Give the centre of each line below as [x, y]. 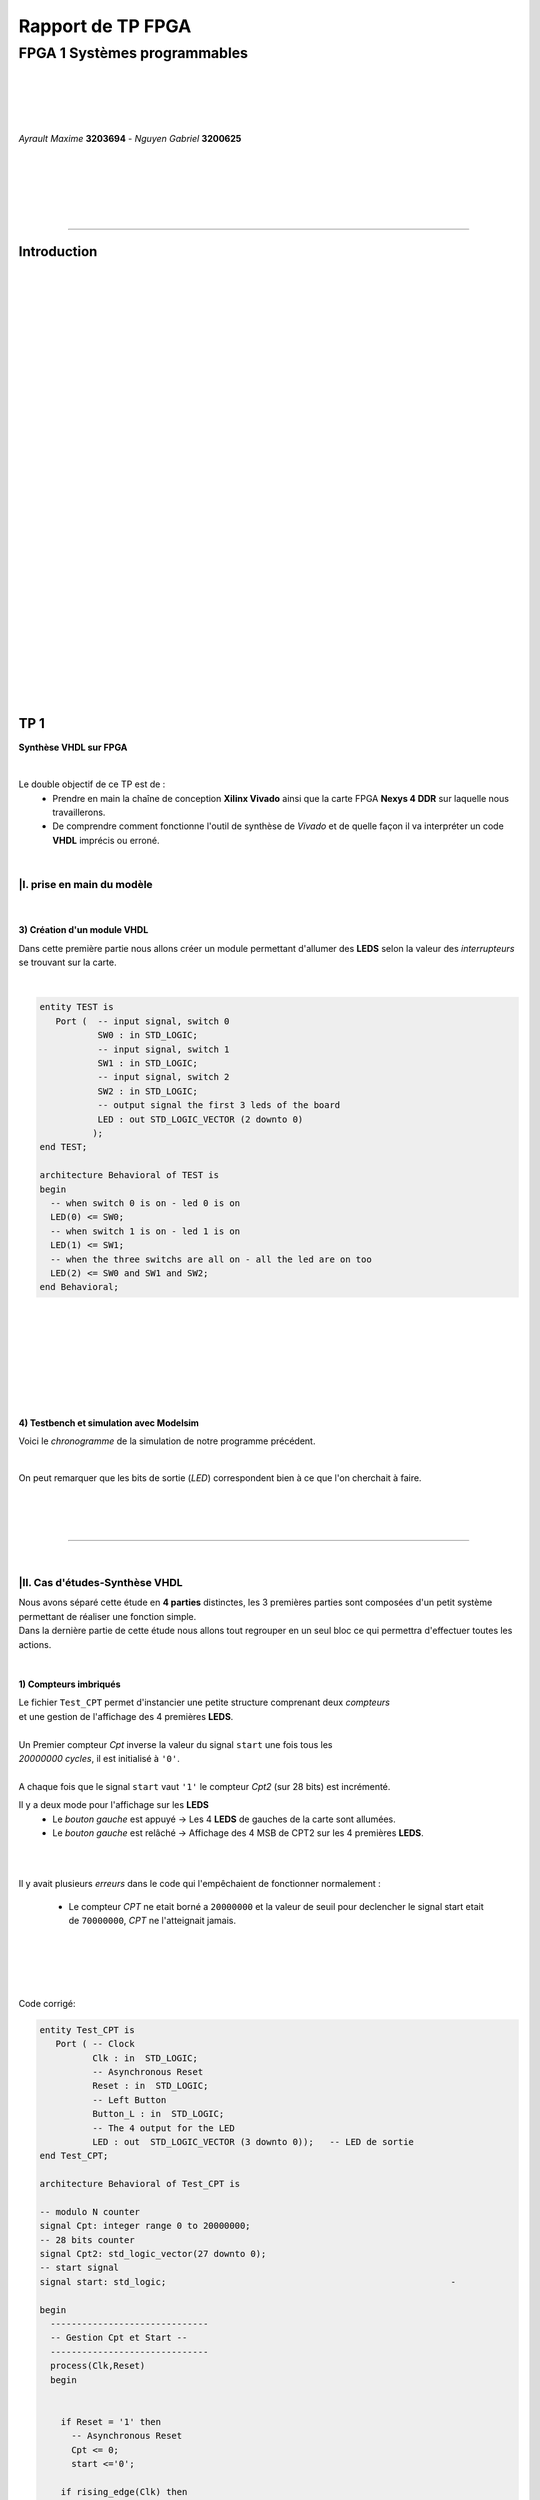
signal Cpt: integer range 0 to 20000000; [145, 2226]
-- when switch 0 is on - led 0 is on [145, 1203]
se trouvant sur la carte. [67, 962]
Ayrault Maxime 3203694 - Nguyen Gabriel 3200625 [130, 138]
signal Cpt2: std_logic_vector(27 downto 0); [153, 2254]
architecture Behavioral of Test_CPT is [139, 2184]
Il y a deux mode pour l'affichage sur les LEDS [114, 1805]
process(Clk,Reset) [98, 2366]
